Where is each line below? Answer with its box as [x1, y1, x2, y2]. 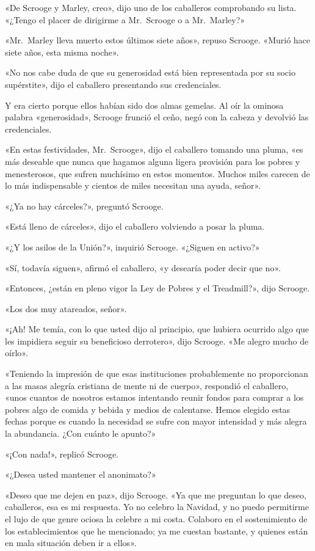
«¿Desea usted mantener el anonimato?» [5, 468, 156, 481]
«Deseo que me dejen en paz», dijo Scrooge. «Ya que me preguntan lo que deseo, [5, 488, 306, 501]
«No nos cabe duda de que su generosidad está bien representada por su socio [5, 66, 295, 79]
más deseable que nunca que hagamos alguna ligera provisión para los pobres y [5, 155, 300, 167]
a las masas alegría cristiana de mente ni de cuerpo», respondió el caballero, [5, 379, 289, 392]
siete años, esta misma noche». [5, 45, 119, 58]
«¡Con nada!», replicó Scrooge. [5, 447, 119, 460]
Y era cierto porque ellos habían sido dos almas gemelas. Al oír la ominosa [5, 98, 284, 111]
